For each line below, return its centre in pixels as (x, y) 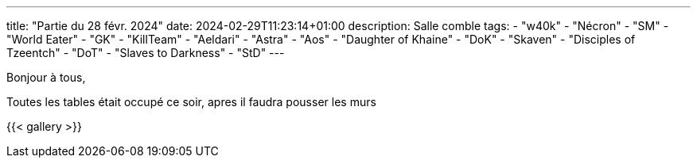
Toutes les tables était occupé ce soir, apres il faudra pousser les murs (191, 102)
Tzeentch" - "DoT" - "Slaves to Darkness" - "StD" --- (146, 53)
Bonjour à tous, (46, 77)
